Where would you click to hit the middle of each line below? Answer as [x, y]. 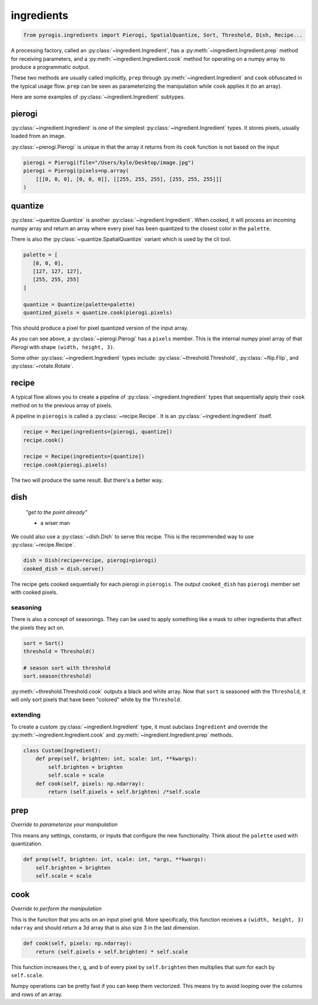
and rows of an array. [37, 994]
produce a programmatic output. [50, 67]
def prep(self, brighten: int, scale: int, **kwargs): [116, 759]
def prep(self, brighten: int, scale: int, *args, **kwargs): [115, 859]
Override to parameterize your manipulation [64, 825]
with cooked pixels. [34, 592]
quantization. [27, 844]
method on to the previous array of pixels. [62, 405]
